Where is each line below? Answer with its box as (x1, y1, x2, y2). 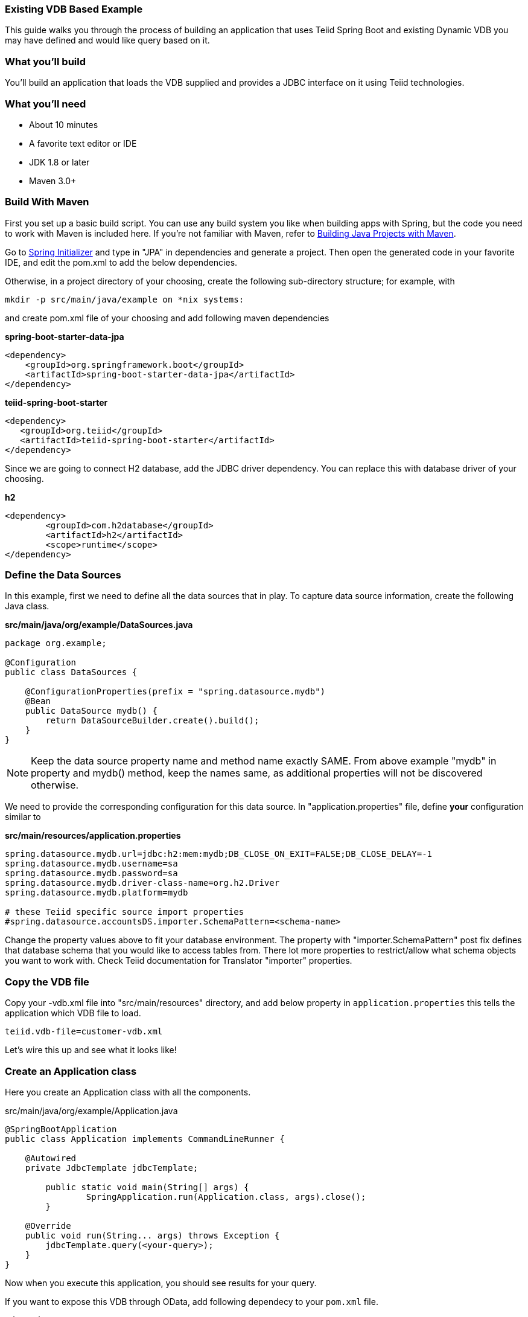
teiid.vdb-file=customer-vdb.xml (5, 1027, 163, 1037)
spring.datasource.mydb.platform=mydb (5, 888, 188, 898)
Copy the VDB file (5, 975, 89, 988)
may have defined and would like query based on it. (5, 35, 210, 46)
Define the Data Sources (5, 569, 121, 581)
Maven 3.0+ (29, 175, 77, 186)
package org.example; (5, 638, 107, 649)
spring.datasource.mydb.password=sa (5, 868, 178, 879)
